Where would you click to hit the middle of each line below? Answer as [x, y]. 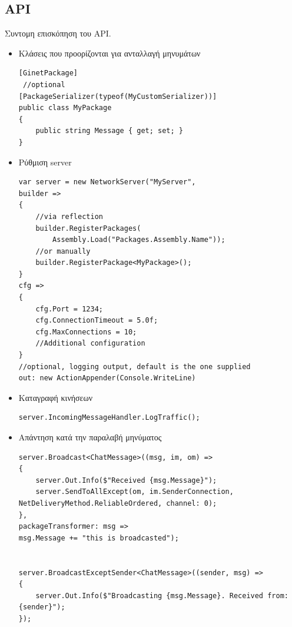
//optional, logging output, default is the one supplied [135, 366]
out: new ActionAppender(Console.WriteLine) [107, 378]
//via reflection [69, 216]
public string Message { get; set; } [109, 131]
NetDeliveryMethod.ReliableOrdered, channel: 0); [118, 503]
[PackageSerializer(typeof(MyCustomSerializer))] [118, 96]
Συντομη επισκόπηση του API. [58, 33]
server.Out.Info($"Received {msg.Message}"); [126, 480]
